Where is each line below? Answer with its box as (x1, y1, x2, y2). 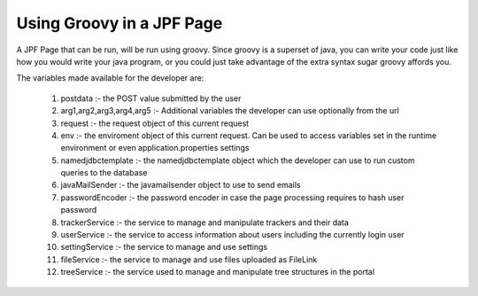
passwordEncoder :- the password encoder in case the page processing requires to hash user (60, 191, 405, 203)
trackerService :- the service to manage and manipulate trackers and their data (60, 217, 350, 228)
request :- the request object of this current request (60, 118, 250, 129)
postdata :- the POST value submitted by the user (60, 93, 242, 104)
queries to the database (60, 167, 148, 178)
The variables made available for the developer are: (16, 73, 204, 83)
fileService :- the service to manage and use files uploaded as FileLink (60, 253, 318, 265)
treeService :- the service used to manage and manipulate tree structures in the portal (60, 267, 375, 277)
